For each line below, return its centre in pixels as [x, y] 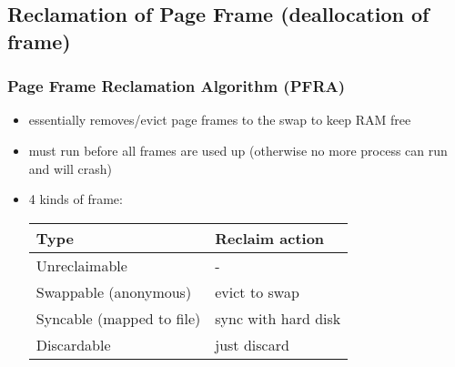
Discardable [73, 344]
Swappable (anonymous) [114, 291]
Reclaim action [270, 238]
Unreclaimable [81, 265]
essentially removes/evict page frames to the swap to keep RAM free [220, 120]
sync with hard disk [278, 318]
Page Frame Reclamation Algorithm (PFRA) [177, 86]
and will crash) [70, 168]
